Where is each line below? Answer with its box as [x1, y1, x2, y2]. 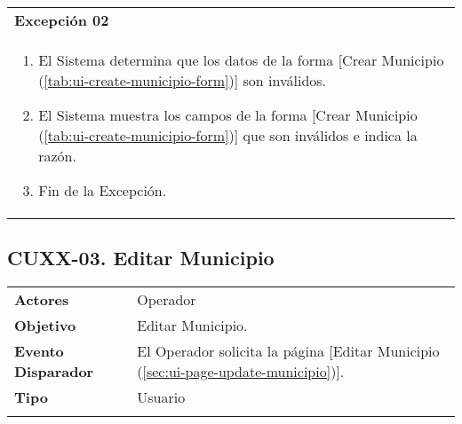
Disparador [14, 361, 94, 382]
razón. [38, 145, 76, 166]
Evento [14, 341, 64, 362]
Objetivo [14, 315, 76, 336]
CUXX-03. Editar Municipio [7, 244, 275, 271]
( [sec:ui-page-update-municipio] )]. [137, 361, 345, 382]
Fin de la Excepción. [38, 180, 167, 200]
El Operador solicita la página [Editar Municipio [137, 341, 440, 362]
